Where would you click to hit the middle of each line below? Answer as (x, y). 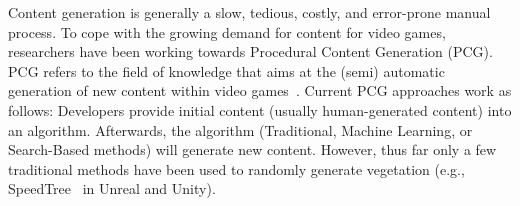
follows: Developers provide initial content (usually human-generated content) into (260, 109)
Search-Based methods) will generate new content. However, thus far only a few (252, 149)
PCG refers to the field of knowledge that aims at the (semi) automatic (226, 70)
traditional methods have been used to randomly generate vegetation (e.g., (236, 168)
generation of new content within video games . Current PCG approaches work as (260, 90)
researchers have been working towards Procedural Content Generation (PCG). (250, 51)
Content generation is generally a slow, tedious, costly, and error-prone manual (249, 12)
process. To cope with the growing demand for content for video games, (227, 31)
